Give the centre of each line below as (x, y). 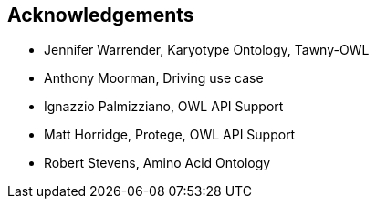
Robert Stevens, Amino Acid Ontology (157, 163)
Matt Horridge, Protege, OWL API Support (170, 135)
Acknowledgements (101, 15)
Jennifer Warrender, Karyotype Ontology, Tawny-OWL (207, 50)
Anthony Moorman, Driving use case (154, 78)
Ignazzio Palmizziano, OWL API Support (164, 107)
